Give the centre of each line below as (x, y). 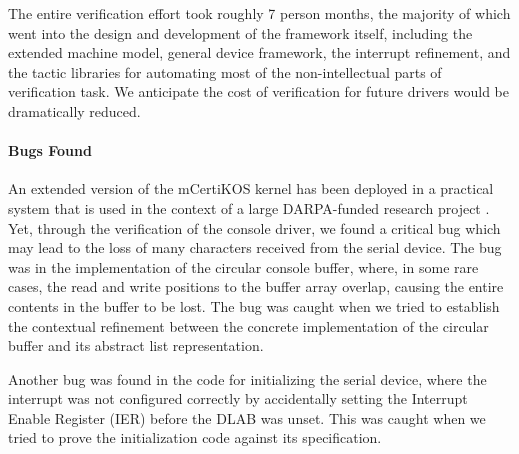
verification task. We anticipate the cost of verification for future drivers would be (258, 91)
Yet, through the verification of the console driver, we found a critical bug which (254, 227)
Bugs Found (50, 150)
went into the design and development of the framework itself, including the (240, 32)
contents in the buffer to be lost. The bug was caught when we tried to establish (254, 305)
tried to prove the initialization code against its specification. (195, 437)
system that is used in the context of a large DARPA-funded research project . (249, 207)
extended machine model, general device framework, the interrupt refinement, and (259, 52)
